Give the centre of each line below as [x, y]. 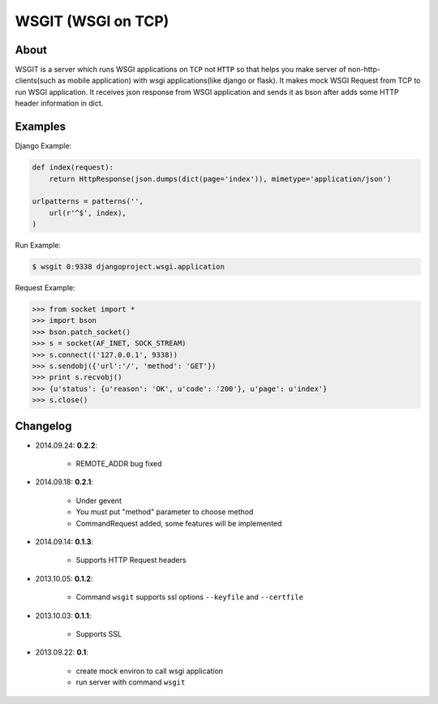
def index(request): [73, 167]
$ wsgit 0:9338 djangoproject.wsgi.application [128, 267]
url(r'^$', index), [88, 212]
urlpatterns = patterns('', [88, 202]
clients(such [36, 80]
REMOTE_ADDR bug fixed [119, 464]
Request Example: [45, 288]
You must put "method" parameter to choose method [165, 512]
